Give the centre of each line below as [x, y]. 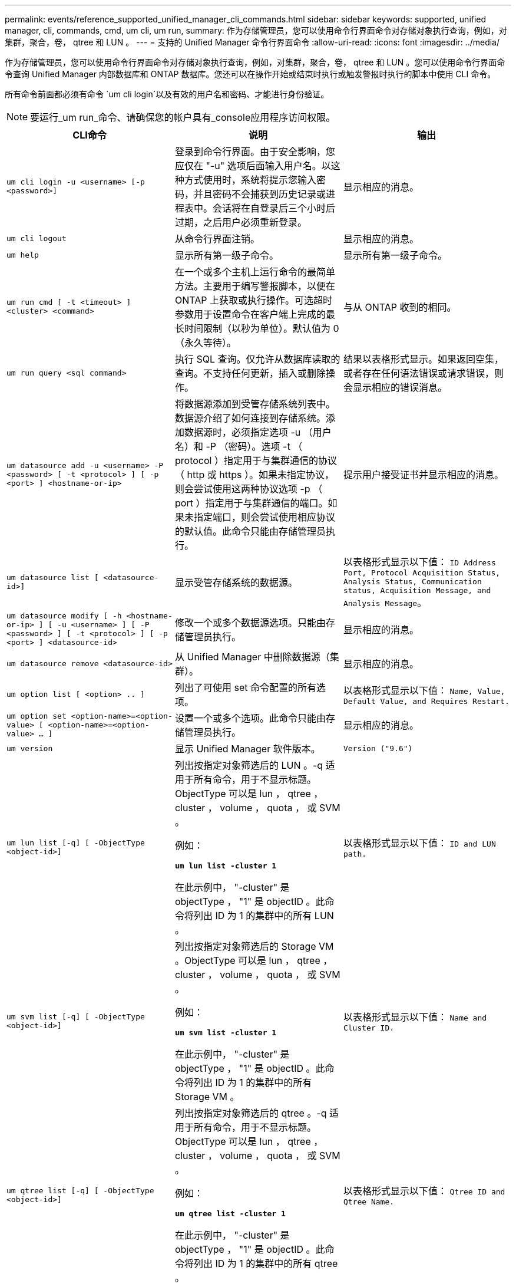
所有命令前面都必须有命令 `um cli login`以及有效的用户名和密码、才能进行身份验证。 [167, 94]
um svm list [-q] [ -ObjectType [76, 1016]
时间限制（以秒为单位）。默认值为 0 [262, 328]
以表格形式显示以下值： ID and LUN [419, 843]
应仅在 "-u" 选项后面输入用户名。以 [253, 166]
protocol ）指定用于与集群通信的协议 [256, 460]
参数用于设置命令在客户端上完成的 [250, 314]
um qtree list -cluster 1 [230, 1214]
